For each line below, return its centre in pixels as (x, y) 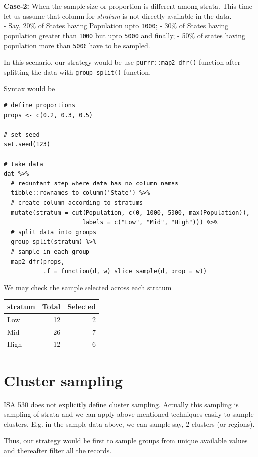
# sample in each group (50, 251)
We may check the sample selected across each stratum (88, 287)
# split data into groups (54, 232)
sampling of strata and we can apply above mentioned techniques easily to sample (129, 414)
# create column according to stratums (77, 203)
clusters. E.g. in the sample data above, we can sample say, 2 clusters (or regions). (129, 423)
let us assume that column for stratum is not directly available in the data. (118, 16)
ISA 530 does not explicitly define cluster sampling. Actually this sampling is (121, 404)
